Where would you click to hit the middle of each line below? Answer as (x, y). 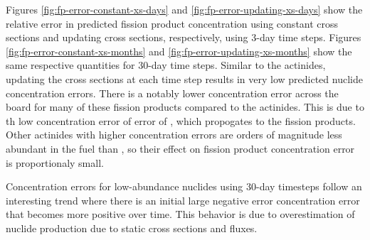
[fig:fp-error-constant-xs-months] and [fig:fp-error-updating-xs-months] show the (179, 51)
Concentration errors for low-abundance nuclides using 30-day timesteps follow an (184, 186)
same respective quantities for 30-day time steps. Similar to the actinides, (166, 65)
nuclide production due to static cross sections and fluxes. (132, 228)
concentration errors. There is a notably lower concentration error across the (172, 93)
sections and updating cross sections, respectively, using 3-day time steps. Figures (184, 37)
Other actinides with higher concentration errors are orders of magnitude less (174, 135)
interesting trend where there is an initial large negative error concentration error (183, 200)
